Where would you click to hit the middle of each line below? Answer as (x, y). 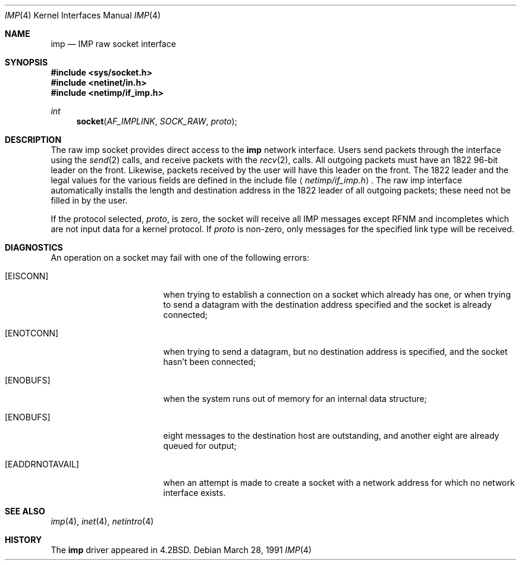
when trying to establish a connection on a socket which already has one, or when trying (337, 294)
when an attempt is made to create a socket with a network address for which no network (339, 483)
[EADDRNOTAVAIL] (42, 464)
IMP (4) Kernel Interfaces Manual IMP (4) (83, 15)
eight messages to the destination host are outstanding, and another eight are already (331, 436)
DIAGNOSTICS (34, 247)
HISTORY (23, 540)
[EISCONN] (27, 276)
